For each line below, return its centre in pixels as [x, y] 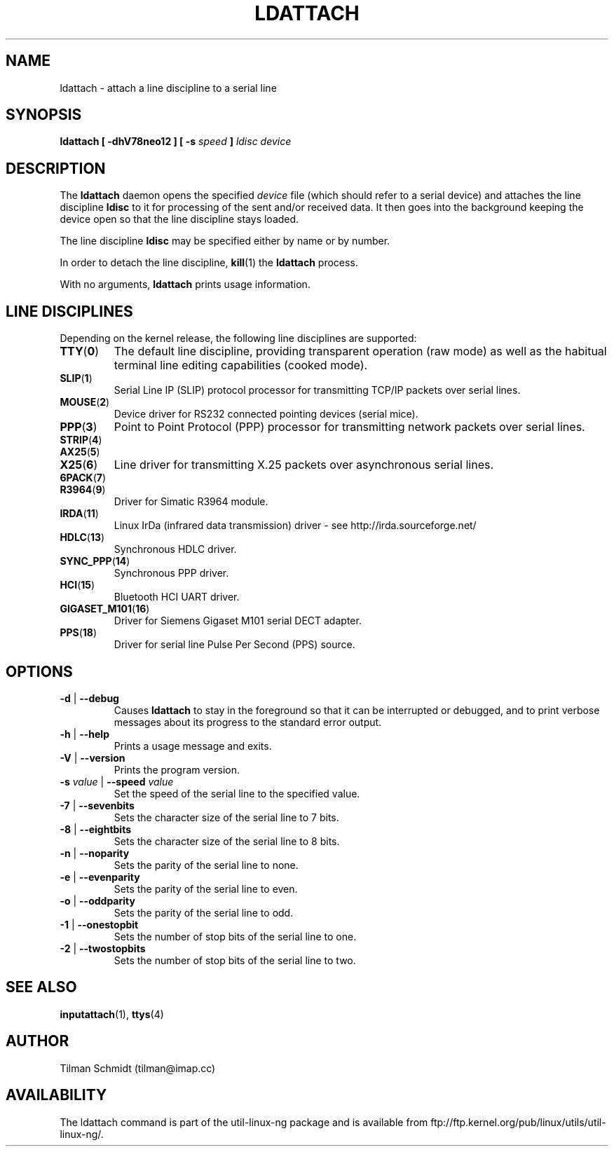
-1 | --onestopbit [99, 924]
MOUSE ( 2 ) [85, 402]
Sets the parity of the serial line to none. [206, 865]
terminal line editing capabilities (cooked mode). [241, 365]
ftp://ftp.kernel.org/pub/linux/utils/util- [518, 1122]
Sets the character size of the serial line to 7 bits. [226, 817]
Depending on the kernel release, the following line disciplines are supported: [238, 338]
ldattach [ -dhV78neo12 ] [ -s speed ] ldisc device [176, 142]
